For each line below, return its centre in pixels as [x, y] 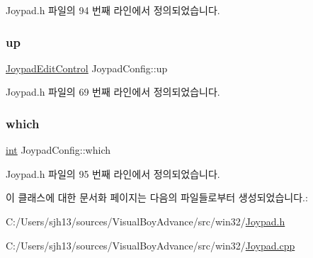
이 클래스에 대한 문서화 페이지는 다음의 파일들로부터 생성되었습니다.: [157, 197]
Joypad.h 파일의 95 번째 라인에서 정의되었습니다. [113, 173]
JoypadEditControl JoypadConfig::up [87, 68]
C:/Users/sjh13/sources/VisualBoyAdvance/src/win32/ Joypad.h [146, 221]
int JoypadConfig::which [58, 150]
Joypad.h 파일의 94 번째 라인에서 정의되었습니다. [113, 10]
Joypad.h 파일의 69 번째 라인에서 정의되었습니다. [113, 92]
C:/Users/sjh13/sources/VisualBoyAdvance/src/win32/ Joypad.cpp [150, 245]
